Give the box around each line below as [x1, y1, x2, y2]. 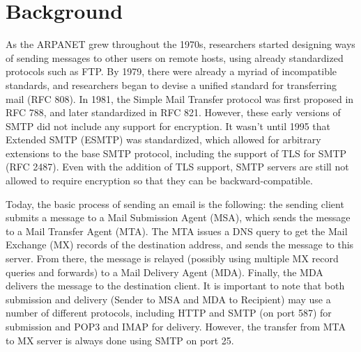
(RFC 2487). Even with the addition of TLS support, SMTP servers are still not [6, 159, 349, 174]
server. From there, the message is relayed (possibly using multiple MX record [6, 251, 339, 266]
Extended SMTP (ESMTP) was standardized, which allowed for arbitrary [6, 132, 321, 147]
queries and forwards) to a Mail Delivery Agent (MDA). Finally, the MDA [6, 264, 323, 279]
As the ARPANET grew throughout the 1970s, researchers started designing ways [6, 37, 355, 51]
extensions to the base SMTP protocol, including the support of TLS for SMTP [6, 145, 347, 160]
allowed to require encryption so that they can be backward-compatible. [6, 173, 313, 188]
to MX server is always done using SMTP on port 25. [6, 333, 234, 347]
